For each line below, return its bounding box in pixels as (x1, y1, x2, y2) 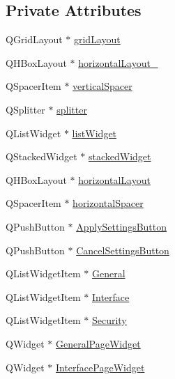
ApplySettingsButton (76, 219, 167, 233)
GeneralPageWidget (55, 336, 141, 350)
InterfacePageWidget (55, 359, 145, 374)
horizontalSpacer (73, 196, 144, 210)
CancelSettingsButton (76, 242, 169, 257)
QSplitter (6, 102, 45, 116)
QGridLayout (6, 32, 63, 47)
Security (91, 313, 127, 327)
